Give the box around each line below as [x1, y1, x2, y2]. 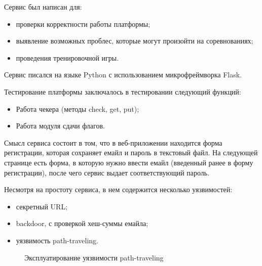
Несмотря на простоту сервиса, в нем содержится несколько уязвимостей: [4, 184, 233, 195]
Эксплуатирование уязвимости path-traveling [24, 252, 164, 262]
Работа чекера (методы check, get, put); [16, 103, 139, 114]
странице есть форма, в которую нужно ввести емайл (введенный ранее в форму [4, 157, 253, 167]
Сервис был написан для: [4, 2, 82, 12]
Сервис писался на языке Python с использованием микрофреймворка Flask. [4, 69, 242, 80]
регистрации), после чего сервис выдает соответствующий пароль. [4, 167, 210, 178]
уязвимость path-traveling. [16, 235, 99, 245]
